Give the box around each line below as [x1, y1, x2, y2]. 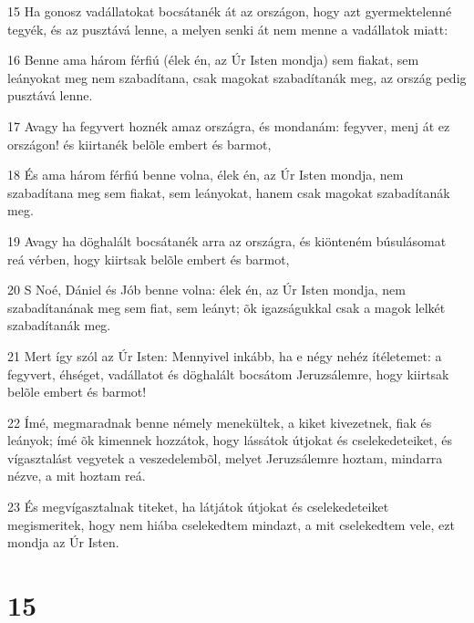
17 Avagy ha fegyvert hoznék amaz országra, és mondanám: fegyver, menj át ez [7, 116, 450, 135]
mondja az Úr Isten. [7, 533, 119, 552]
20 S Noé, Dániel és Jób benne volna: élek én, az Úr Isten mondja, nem [7, 280, 406, 299]
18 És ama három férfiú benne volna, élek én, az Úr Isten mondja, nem [7, 165, 404, 184]
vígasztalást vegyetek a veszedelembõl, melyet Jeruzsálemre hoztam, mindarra [7, 448, 443, 467]
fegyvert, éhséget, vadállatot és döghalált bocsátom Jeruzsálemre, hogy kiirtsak [7, 364, 449, 383]
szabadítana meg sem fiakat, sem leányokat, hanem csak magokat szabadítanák [7, 182, 450, 202]
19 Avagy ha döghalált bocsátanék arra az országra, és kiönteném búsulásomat [7, 231, 447, 250]
